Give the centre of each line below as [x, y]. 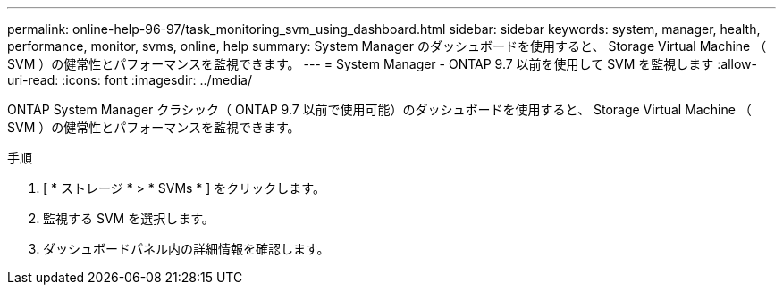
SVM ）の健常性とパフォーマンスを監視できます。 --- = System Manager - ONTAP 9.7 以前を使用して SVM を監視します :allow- [383, 64]
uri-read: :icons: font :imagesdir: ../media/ [130, 80]
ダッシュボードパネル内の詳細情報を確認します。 [186, 249]
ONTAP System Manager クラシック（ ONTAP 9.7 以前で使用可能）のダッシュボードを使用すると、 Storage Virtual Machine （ [379, 109]
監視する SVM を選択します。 [129, 218]
